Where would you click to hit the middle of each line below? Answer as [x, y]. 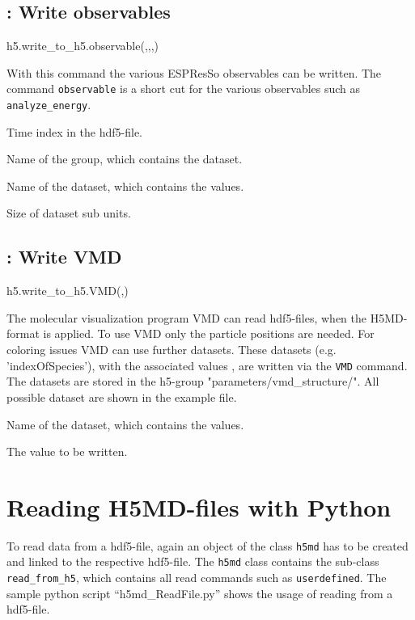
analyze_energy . [49, 105]
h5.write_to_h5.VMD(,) [68, 291]
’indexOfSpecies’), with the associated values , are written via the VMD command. [207, 365]
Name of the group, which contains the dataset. [125, 159]
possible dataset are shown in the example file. [122, 396]
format [23, 333]
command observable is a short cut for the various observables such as [184, 89]
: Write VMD [64, 257]
